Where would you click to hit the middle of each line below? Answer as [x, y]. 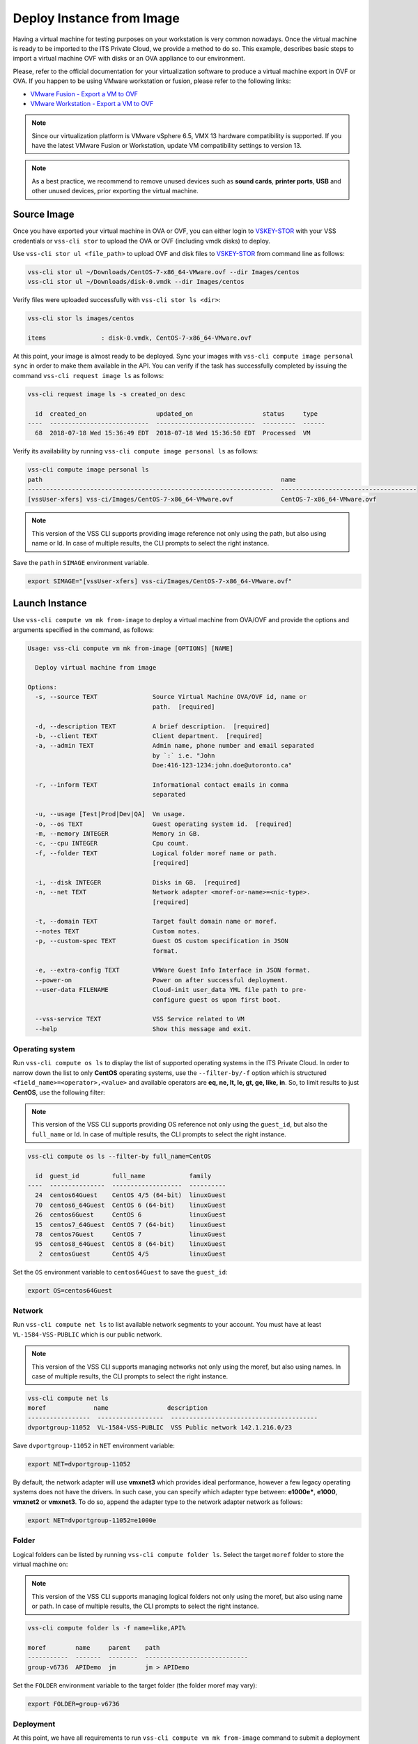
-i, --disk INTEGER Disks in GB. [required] [138, 882]
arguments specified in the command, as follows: [84, 630]
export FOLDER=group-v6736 [73, 1704]
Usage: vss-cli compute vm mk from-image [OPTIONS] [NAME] [130, 648]
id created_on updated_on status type [177, 414]
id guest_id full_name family [123, 1176]
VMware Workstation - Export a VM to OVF [92, 103]
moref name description [118, 1408]
